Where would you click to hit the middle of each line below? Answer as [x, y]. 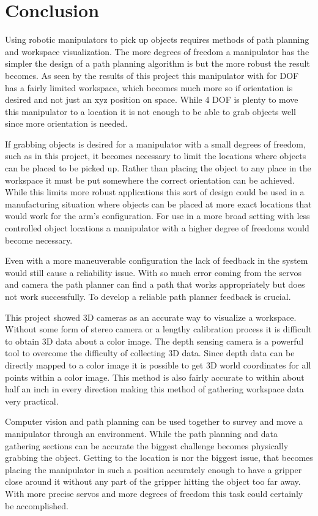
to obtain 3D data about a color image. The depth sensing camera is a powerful [154, 341]
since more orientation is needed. [66, 123]
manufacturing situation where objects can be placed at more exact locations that [158, 204]
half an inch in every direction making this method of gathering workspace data [154, 389]
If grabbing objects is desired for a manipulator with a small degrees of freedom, [155, 144]
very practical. [32, 401]
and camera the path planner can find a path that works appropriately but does [155, 284]
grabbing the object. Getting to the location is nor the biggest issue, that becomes [159, 458]
